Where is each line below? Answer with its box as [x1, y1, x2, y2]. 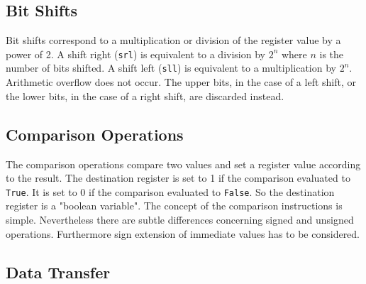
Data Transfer [6, 261, 111, 283]
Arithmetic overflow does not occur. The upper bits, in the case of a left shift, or [6, 75, 356, 89]
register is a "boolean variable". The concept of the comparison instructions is [6, 198, 343, 213]
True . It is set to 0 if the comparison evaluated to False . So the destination [6, 184, 335, 199]
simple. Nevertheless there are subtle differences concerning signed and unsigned [6, 212, 354, 226]
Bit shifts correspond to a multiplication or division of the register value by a [6, 33, 341, 48]
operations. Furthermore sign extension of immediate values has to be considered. [6, 226, 360, 241]
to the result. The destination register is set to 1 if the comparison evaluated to [6, 170, 350, 185]
